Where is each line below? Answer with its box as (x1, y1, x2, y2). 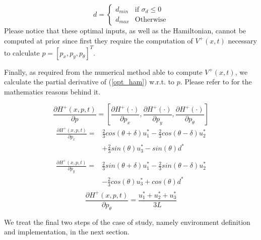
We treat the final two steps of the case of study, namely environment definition (4, 216, 250, 227)
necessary (228, 35, 257, 45)
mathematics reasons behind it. (4, 86, 101, 97)
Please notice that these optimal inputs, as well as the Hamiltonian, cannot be (4, 25, 246, 35)
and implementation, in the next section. (4, 226, 129, 237)
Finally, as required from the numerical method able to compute (4, 66, 203, 77)
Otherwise (135, 16, 166, 23)
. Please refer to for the (180, 76, 252, 87)
